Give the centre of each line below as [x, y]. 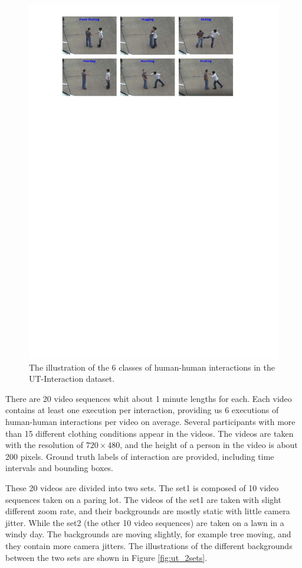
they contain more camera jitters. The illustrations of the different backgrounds [149, 546]
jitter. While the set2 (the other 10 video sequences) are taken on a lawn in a [145, 522]
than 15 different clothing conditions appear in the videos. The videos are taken [150, 433]
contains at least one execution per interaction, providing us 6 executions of [142, 410]
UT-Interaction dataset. [72, 379]
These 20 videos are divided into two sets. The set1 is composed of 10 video [142, 488]
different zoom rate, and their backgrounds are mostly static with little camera [148, 511]
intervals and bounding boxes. [60, 468]
